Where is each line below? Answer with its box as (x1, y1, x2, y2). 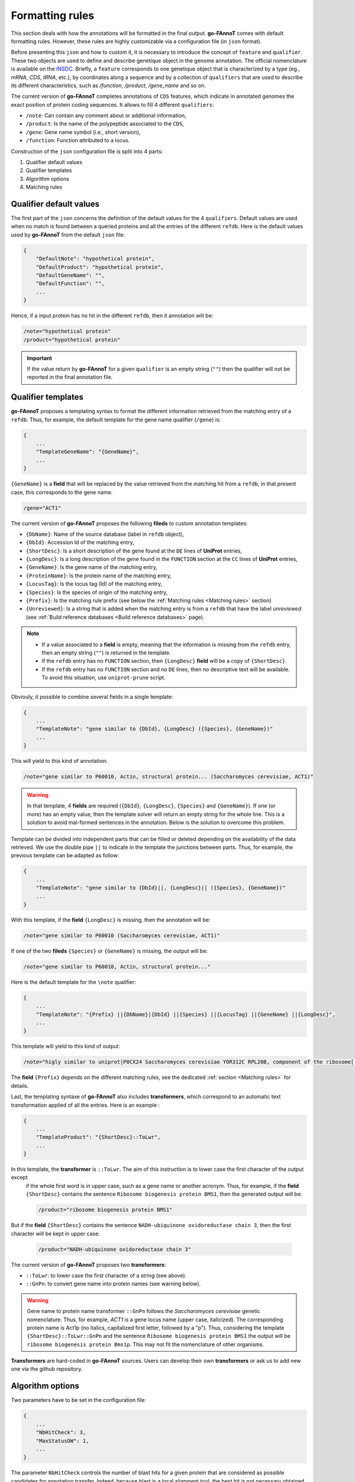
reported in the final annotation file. (27, 373, 113, 381)
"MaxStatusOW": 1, (35, 1438, 89, 1444)
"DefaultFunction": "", (35, 280, 105, 287)
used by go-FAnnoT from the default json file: (11, 231, 125, 238)
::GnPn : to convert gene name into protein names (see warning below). (25, 1280, 201, 1288)
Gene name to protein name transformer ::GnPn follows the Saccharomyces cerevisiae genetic (27, 1308, 260, 1315)
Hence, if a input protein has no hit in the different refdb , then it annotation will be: (11, 312, 214, 320)
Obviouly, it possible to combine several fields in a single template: (11, 693, 173, 700)
